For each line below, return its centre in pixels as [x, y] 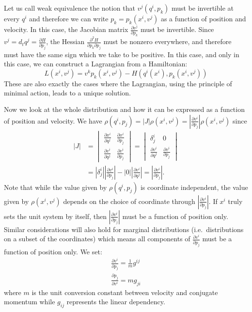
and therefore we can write [69, 18]
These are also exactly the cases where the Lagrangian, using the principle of [118, 83]
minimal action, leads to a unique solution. [67, 93]
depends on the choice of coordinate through [129, 201]
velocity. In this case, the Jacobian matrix [66, 29]
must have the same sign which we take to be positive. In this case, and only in [122, 54]
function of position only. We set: [53, 251]
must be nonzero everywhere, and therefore [167, 41]
